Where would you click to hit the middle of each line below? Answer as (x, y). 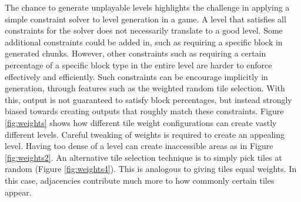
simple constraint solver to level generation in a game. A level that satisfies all (146, 19)
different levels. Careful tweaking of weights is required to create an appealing (145, 134)
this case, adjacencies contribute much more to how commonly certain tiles (140, 180)
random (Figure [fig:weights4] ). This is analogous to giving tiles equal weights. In (151, 169)
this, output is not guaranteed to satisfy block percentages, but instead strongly (148, 99)
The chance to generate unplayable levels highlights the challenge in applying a (147, 7)
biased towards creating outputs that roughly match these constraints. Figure (144, 111)
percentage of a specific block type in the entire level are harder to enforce (138, 64)
